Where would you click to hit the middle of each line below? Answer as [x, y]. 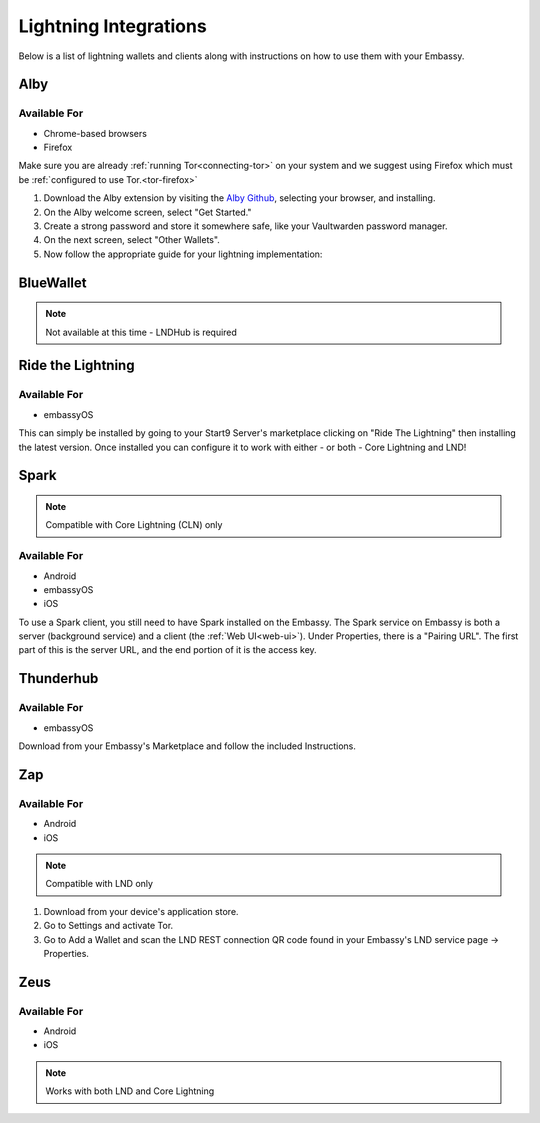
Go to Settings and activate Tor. [108, 926]
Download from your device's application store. [141, 911]
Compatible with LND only [99, 884]
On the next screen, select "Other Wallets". [131, 240]
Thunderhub [58, 678]
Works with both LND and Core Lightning [130, 1091]
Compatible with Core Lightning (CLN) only [134, 525]
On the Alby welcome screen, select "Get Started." [147, 212]
